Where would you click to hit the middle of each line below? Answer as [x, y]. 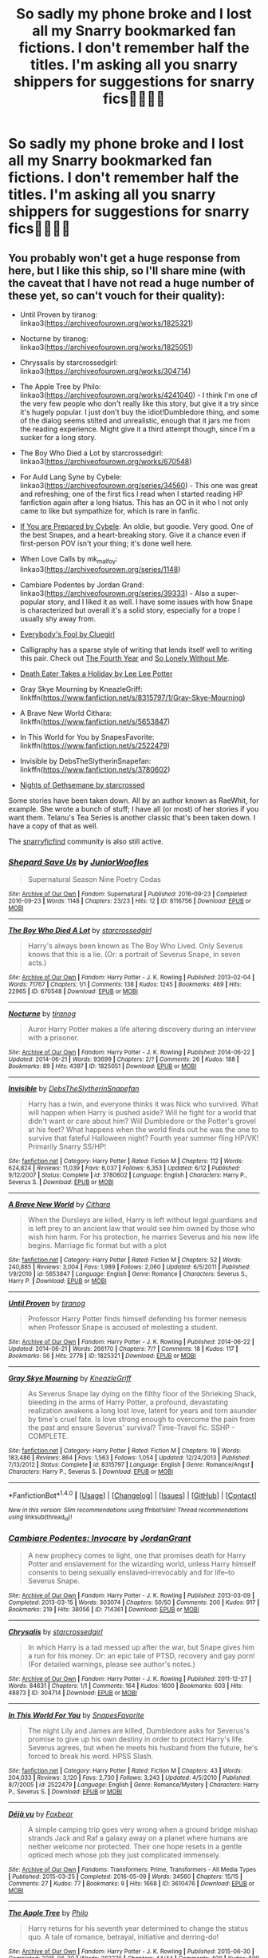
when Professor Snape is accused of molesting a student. [122, 1328]
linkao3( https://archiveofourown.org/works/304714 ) [105, 371]
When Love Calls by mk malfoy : [69, 560]
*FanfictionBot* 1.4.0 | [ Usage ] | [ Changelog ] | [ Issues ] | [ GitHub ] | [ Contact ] [132, 1495]
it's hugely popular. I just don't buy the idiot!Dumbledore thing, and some [140, 412]
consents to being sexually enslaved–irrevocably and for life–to [131, 1573]
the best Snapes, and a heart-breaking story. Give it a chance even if [133, 535]
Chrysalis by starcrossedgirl [55, 1632]
